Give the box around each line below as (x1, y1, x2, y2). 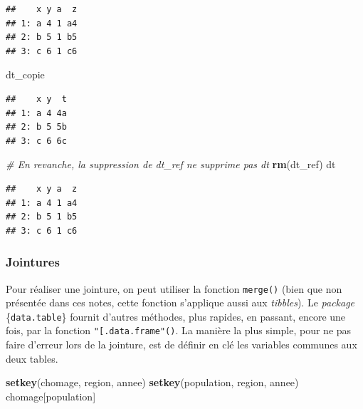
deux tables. (6, 351, 58, 366)
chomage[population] (6, 388, 96, 403)
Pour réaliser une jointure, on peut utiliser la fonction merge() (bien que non (6, 281, 342, 296)
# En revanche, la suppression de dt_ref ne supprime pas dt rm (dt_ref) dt (6, 157, 336, 172)
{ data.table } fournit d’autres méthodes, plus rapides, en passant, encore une (6, 309, 346, 323)
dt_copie (6, 67, 45, 82)
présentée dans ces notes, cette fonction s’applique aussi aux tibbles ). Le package (6, 295, 355, 310)
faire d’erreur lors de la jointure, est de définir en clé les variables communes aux (6, 337, 357, 352)
